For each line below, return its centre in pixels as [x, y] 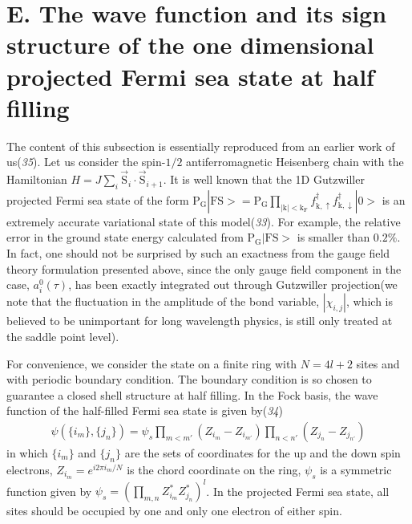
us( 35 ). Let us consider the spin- [86, 162]
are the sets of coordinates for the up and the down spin [263, 453]
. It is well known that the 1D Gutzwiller [264, 179]
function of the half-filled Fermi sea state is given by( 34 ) [145, 410]
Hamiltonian [37, 179]
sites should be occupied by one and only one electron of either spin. [174, 511]
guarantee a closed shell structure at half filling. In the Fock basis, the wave [192, 394]
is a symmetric [356, 469]
